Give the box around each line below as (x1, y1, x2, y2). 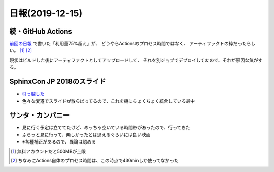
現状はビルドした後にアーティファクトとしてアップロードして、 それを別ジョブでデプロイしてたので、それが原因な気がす (9, 56, 263, 63)
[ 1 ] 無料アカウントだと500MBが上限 (11, 148, 86, 154)
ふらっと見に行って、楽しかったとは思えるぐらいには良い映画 (22, 131, 151, 137)
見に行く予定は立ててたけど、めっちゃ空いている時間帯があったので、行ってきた (22, 125, 190, 131)
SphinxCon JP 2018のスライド (9, 77, 106, 86)
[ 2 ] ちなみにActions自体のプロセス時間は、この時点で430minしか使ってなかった (11, 158, 179, 163)
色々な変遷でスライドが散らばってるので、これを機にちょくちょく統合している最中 (22, 98, 195, 104)
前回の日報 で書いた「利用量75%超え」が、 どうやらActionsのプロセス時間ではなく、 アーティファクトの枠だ (9, 41, 238, 47)
